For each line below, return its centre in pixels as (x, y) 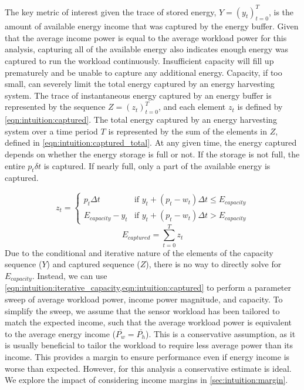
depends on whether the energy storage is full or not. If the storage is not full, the (152, 154)
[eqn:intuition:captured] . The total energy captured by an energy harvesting (141, 120)
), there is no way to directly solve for (214, 264)
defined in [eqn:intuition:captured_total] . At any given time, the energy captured (151, 142)
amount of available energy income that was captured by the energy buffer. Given (152, 26)
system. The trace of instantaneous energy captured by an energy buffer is (138, 95)
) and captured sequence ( (93, 264)
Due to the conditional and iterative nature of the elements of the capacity (139, 252)
